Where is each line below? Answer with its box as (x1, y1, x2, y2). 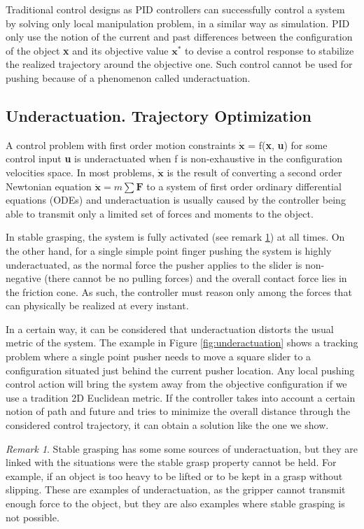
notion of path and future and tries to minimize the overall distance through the (6, 404, 351, 418)
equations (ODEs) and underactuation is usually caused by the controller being (6, 192, 346, 207)
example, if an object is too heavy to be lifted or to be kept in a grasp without (6, 468, 343, 483)
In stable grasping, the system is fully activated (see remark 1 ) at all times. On (6, 230, 345, 244)
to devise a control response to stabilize (185, 43, 354, 57)
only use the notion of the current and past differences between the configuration (6, 29, 353, 44)
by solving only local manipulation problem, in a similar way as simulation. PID (6, 15, 350, 30)
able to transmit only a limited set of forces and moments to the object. (6, 206, 314, 220)
